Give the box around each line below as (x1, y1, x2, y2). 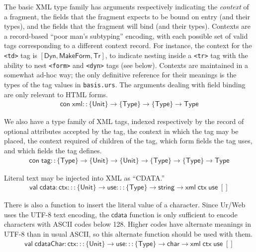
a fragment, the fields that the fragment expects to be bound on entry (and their (4, 11, 250, 21)
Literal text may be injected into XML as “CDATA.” (4, 172, 165, 183)
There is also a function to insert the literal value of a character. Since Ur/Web (4, 199, 246, 210)
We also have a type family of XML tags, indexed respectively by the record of (4, 116, 244, 126)
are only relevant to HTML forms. (4, 89, 108, 99)
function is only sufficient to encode (129, 209, 238, 219)
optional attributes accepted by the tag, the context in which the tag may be (4, 126, 239, 136)
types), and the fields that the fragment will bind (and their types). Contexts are (4, 21, 251, 31)
